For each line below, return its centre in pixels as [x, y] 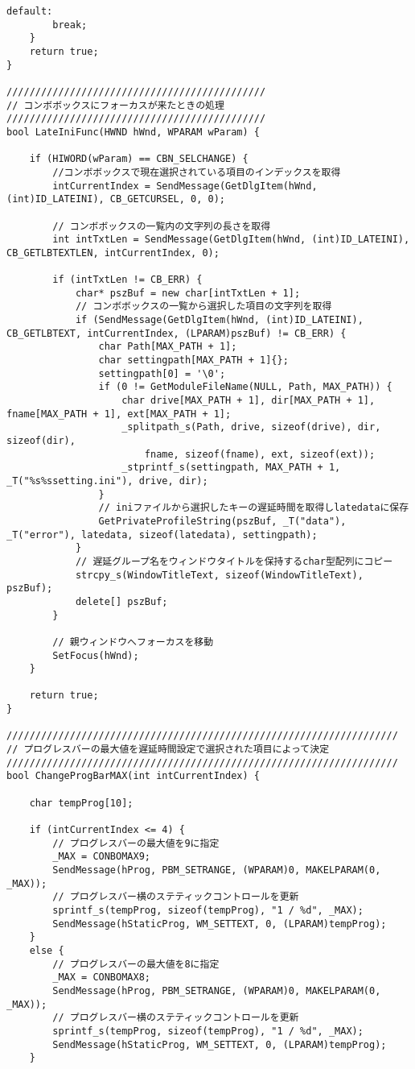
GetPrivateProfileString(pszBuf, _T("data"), [222, 521]
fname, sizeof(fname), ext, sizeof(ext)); [260, 454]
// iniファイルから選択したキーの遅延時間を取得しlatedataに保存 [254, 508]
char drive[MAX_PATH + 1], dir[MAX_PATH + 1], [249, 401]
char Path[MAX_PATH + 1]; [168, 347]
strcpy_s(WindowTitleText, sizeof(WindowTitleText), [219, 575]
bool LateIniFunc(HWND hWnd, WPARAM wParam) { [133, 132]
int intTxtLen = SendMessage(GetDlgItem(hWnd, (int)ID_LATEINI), [231, 240]
